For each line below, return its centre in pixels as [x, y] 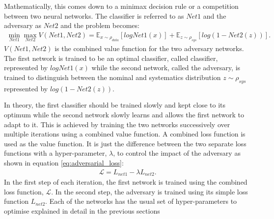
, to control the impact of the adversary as [177, 153]
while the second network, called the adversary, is [166, 68]
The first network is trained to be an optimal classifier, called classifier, [111, 58]
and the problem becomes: [100, 25]
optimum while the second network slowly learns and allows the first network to [124, 114]
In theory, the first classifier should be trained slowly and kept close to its [115, 105]
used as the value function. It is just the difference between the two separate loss [125, 143]
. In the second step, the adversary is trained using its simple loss [150, 191]
